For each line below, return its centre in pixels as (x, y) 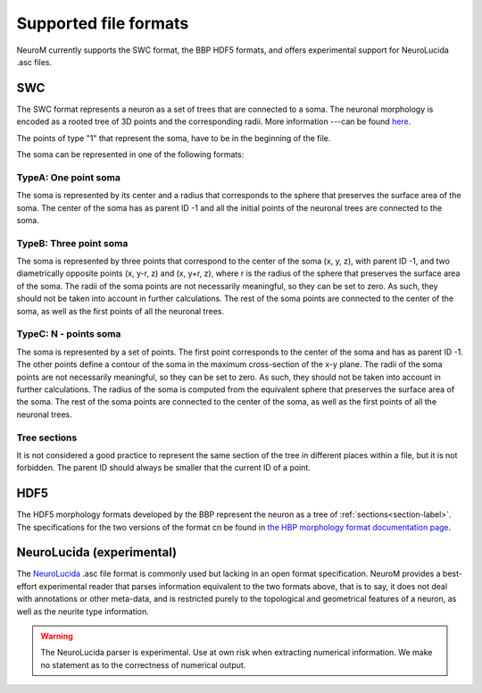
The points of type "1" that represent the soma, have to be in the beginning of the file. (174, 138)
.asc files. (34, 62)
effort (27, 586)
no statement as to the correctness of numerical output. (143, 664)
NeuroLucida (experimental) (97, 552)
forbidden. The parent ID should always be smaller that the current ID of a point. (164, 468)
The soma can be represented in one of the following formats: (130, 154)
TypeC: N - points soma (69, 334)
